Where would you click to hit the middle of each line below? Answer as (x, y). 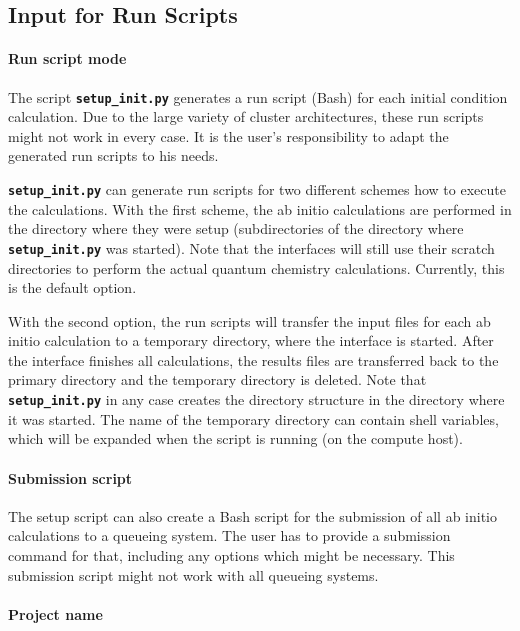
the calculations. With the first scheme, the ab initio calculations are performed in (260, 208)
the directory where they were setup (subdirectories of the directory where (236, 228)
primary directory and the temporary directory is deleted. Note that (217, 379)
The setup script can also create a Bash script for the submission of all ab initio (252, 515)
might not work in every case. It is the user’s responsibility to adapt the (228, 135)
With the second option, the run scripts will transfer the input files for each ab (249, 320)
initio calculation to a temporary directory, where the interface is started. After (251, 340)
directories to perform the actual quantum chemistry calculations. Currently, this (256, 267)
